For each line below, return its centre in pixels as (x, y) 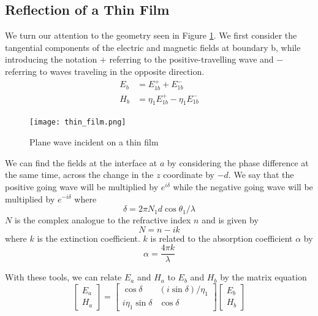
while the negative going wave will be (243, 186)
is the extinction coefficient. (89, 238)
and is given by (230, 220)
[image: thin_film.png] (78, 122)
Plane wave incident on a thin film (94, 142)
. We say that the (261, 175)
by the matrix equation (263, 277)
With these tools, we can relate (63, 277)
